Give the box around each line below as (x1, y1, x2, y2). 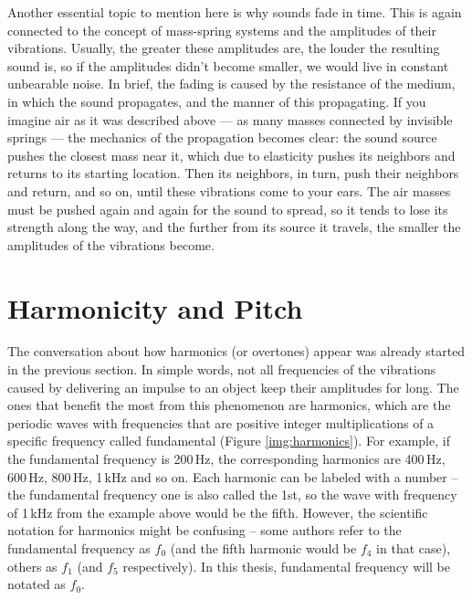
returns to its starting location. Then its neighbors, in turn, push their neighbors (7, 163, 459, 183)
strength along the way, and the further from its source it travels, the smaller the (7, 217, 461, 237)
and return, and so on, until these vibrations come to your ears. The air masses (7, 181, 451, 200)
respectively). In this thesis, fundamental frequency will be (122, 556, 450, 575)
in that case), (376, 538, 451, 557)
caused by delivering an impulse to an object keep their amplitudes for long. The (7, 377, 459, 396)
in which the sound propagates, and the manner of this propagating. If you (7, 91, 426, 111)
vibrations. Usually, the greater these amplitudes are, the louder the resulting (7, 38, 440, 58)
